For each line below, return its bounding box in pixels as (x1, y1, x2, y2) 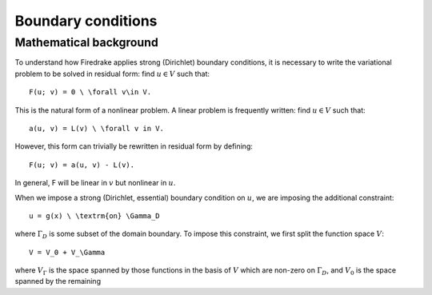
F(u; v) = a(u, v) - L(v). (29, 160, 135, 169)
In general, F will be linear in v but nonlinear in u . (14, 178, 176, 188)
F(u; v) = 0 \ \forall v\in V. (29, 88, 152, 97)
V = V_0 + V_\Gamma (29, 248, 106, 257)
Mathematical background (14, 35, 159, 50)
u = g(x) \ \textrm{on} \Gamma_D (29, 211, 160, 220)
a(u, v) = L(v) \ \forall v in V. (29, 124, 164, 133)
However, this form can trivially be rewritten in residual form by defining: (14, 142, 254, 151)
